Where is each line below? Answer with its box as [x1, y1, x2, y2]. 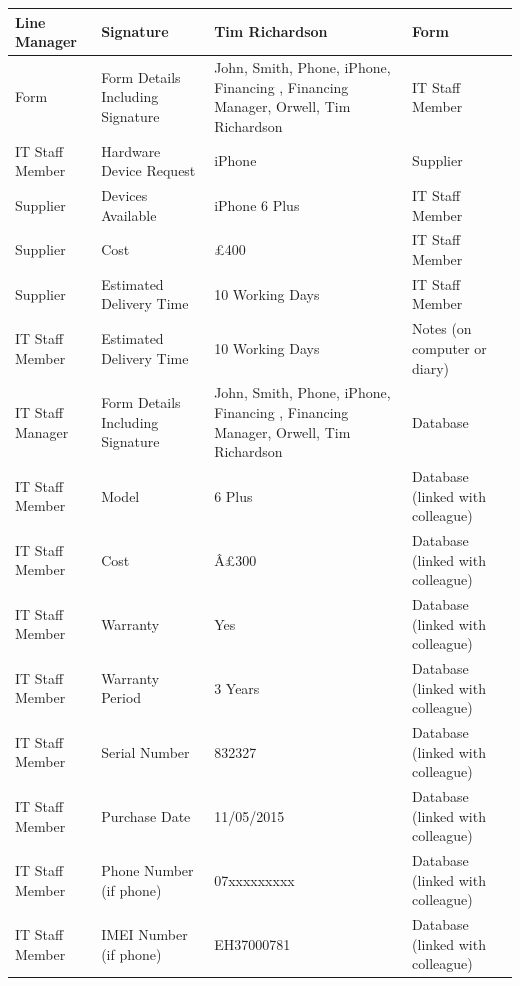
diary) [412, 357, 450, 378]
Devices [101, 185, 148, 205]
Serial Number [101, 741, 190, 762]
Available [101, 204, 157, 225]
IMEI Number [101, 923, 188, 944]
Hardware [101, 140, 161, 161]
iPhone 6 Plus [214, 194, 300, 215]
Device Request [101, 160, 196, 181]
